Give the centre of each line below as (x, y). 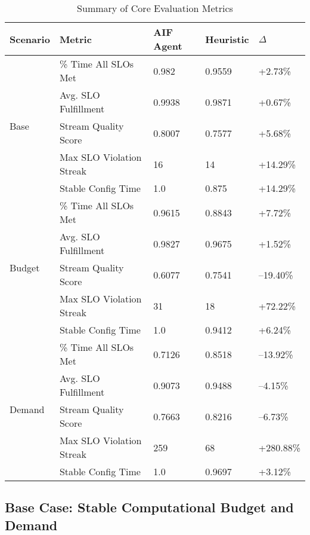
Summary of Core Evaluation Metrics (155, 8)
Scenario (30, 39)
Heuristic (227, 39)
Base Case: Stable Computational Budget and (149, 507)
